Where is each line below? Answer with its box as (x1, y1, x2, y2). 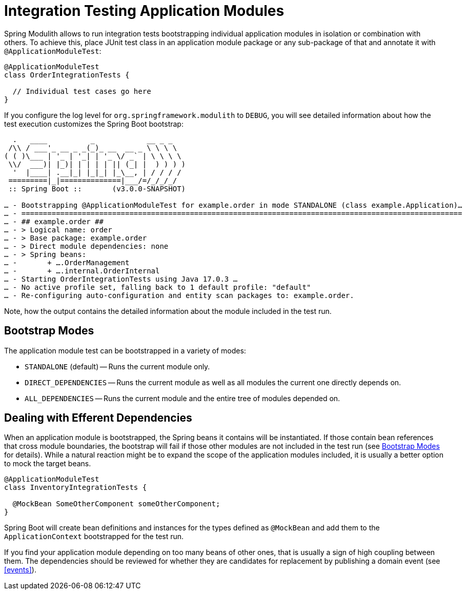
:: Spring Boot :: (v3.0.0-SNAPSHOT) (8, 184, 186, 193)
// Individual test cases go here (12, 87, 151, 95)
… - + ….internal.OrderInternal (4, 266, 160, 275)
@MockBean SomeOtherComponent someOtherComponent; (12, 500, 220, 508)
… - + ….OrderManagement (4, 258, 130, 267)
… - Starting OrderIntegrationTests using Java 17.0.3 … (4, 274, 238, 283)
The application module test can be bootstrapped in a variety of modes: (4, 346, 246, 355)
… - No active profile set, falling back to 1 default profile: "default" (4, 283, 311, 291)
